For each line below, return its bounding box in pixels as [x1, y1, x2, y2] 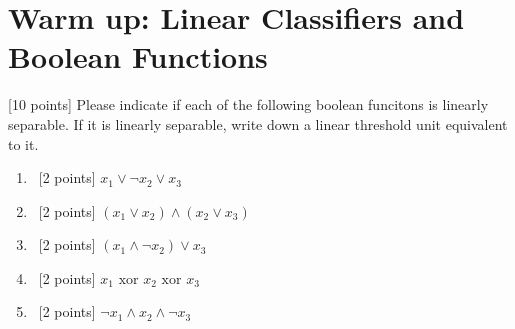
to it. [8, 133, 39, 154]
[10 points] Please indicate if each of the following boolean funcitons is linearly [8, 94, 489, 115]
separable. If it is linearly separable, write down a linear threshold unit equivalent [8, 113, 508, 134]
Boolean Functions [8, 36, 268, 77]
